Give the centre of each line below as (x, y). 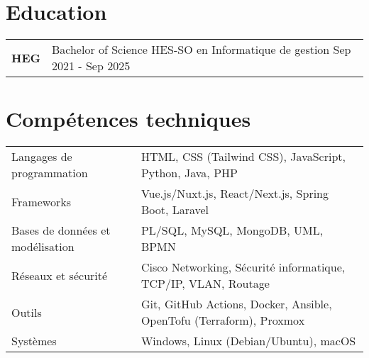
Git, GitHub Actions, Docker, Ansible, (236, 304)
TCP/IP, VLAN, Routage (205, 284)
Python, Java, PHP (189, 173)
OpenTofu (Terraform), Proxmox (223, 320)
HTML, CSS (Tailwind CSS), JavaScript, (243, 157)
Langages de (42, 157)
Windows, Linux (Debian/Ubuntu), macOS (248, 341)
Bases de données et (61, 230)
